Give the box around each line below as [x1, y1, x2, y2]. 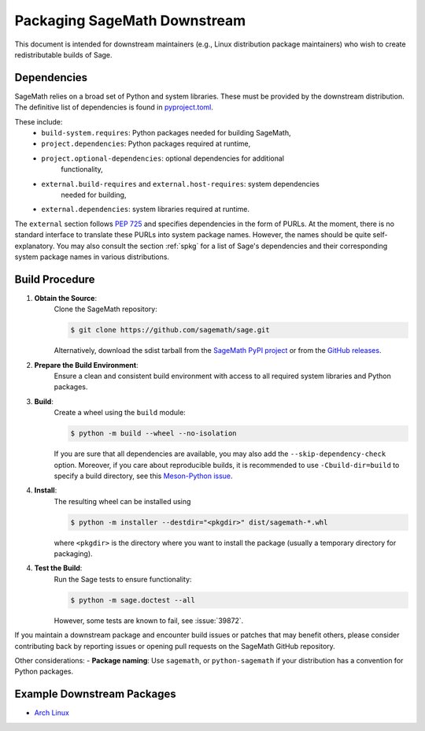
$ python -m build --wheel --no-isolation [70, 429, 237, 438]
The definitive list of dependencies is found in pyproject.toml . [14, 102, 214, 112]
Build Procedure [14, 273, 95, 286]
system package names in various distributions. [14, 252, 169, 262]
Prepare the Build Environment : [34, 360, 139, 369]
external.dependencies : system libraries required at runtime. [41, 205, 249, 214]
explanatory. [14, 241, 55, 250]
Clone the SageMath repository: [54, 304, 157, 314]
